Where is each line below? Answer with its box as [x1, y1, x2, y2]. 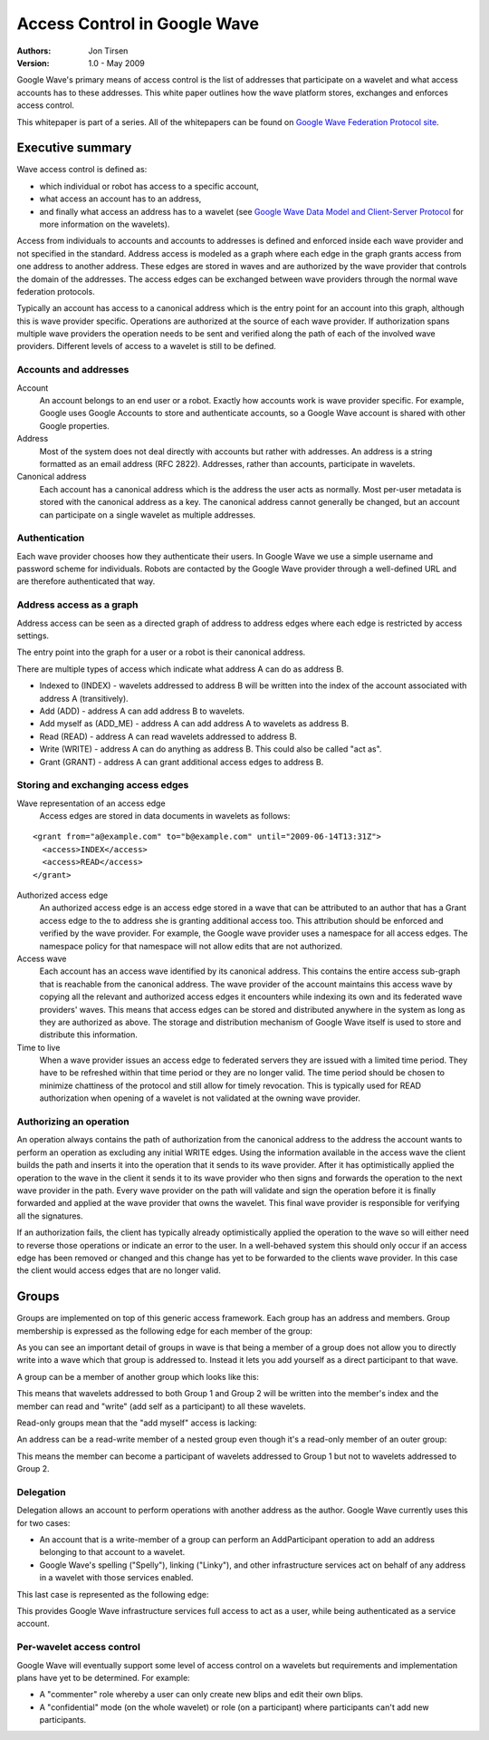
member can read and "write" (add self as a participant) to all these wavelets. [16, 1401, 306, 1412]
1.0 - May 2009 [88, 57, 145, 68]
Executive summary [16, 141, 132, 156]
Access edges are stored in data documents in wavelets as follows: [39, 811, 291, 821]
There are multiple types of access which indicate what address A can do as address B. [16, 663, 344, 675]
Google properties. [39, 420, 110, 431]
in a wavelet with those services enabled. [39, 1572, 194, 1583]
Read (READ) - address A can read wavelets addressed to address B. [39, 731, 298, 742]
